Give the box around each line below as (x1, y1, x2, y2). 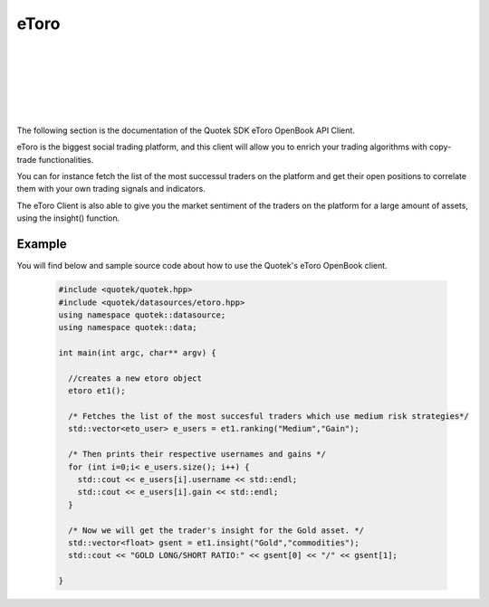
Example (16, 236, 67, 252)
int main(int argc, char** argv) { (58, 348, 216, 358)
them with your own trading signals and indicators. (16, 184, 206, 194)
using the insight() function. (16, 213, 120, 223)
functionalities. (38, 154, 94, 165)
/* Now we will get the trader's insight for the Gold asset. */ (68, 525, 365, 536)
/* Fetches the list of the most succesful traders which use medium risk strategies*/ (68, 412, 470, 422)
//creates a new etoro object (68, 373, 203, 384)
